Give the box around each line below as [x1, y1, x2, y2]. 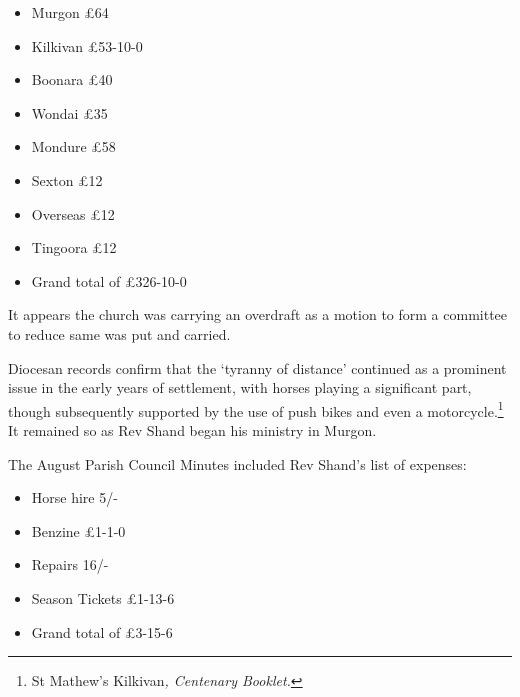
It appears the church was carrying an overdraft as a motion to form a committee [8, 304, 508, 325]
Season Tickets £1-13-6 [31, 587, 175, 608]
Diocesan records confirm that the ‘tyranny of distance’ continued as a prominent [8, 357, 507, 378]
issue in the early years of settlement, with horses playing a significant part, [8, 377, 472, 398]
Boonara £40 [31, 69, 113, 90]
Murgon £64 [31, 2, 109, 22]
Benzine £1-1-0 [31, 520, 126, 541]
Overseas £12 [31, 203, 115, 224]
